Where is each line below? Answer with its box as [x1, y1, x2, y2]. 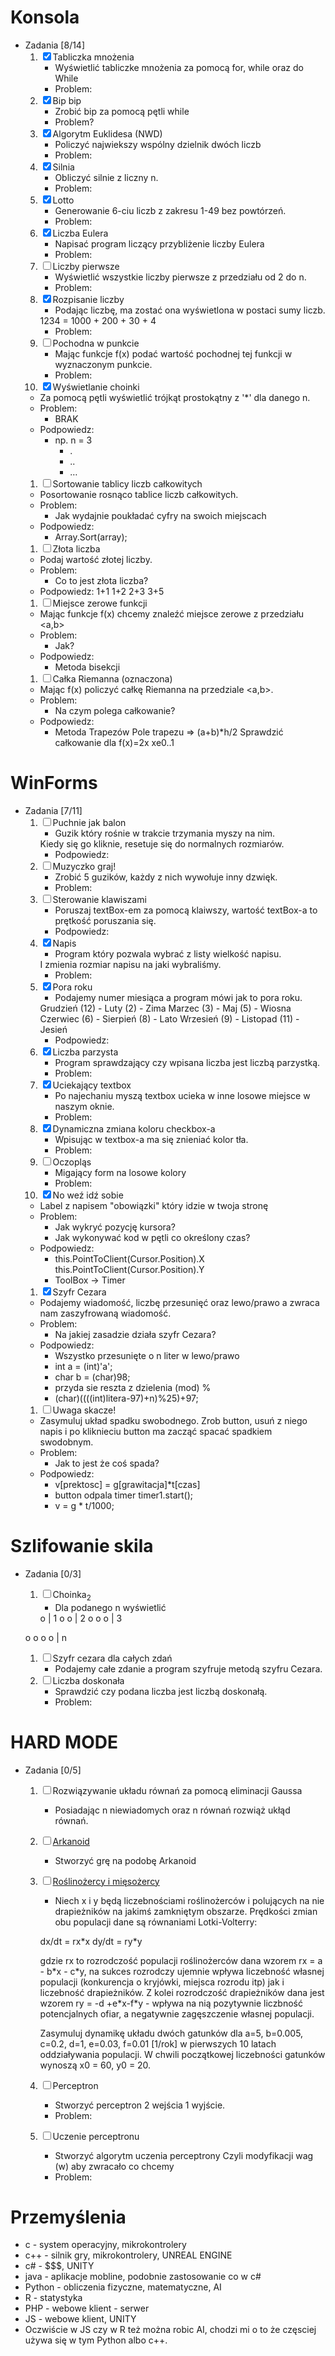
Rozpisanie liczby [52, 293, 125, 305]
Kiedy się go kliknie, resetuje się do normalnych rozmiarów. [39, 837, 285, 850]
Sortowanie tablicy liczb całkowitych [52, 477, 203, 490]
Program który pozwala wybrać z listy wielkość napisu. [54, 947, 282, 960]
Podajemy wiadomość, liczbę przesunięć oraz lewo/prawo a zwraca [39, 1296, 320, 1308]
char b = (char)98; [54, 1371, 131, 1383]
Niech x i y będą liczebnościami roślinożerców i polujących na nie [54, 1894, 325, 1906]
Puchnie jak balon [52, 816, 127, 828]
